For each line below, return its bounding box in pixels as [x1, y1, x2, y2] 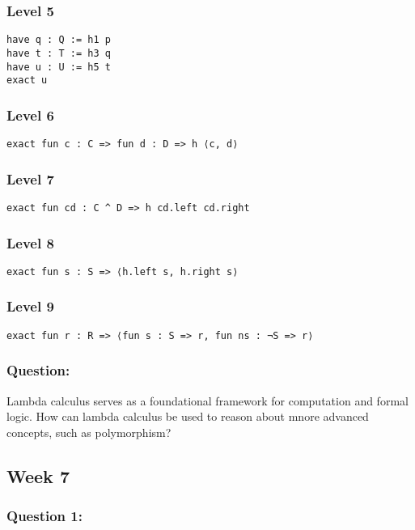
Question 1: [6, 506, 83, 526]
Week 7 [6, 463, 70, 488]
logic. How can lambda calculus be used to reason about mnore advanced [6, 408, 369, 425]
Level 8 [6, 232, 54, 252]
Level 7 [6, 168, 54, 189]
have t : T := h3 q [6, 47, 111, 59]
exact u [6, 74, 48, 87]
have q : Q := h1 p [6, 34, 111, 46]
